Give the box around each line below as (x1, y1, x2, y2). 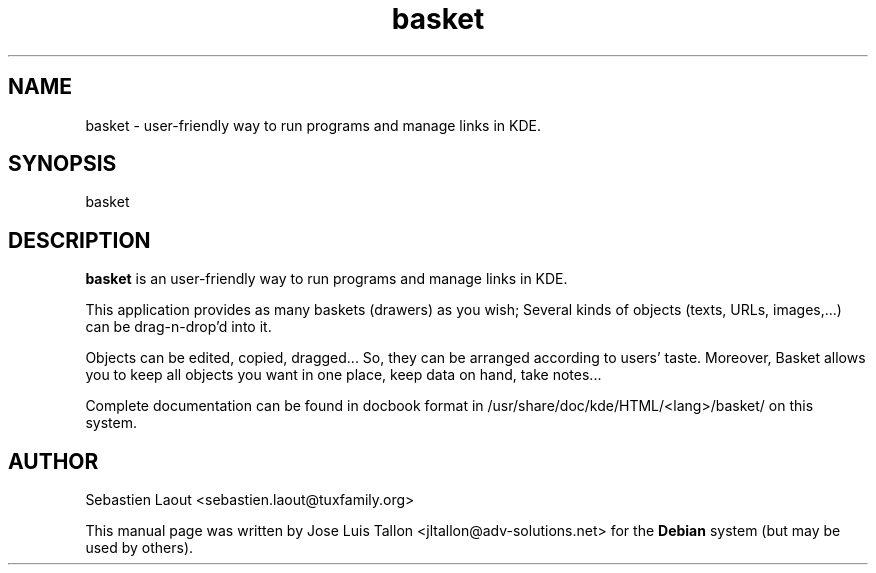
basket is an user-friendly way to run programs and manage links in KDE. (85, 270, 568, 288)
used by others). (85, 539, 194, 557)
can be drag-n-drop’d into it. (85, 318, 272, 336)
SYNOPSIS (8, 151, 117, 177)
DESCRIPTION (8, 227, 151, 253)
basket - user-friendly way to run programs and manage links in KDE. (85, 116, 541, 134)
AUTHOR (8, 448, 99, 474)
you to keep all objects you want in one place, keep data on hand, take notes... (85, 366, 602, 384)
